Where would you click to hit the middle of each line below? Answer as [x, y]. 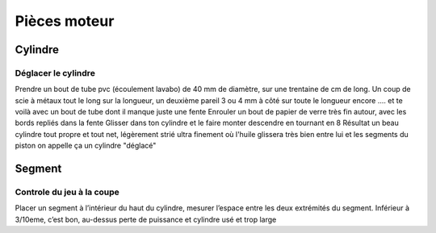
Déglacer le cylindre [55, 73]
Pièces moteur [65, 21]
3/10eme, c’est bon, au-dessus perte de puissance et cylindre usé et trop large [146, 219]
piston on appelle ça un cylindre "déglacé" [86, 146]
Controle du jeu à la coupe [67, 192]
